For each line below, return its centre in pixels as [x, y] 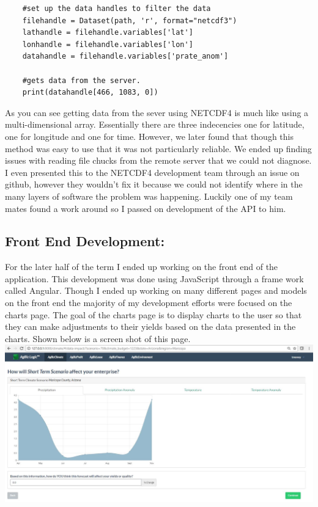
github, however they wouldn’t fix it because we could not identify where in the [154, 184]
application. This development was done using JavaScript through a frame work [154, 278]
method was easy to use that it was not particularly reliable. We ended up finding [158, 148]
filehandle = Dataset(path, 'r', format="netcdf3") [130, 20]
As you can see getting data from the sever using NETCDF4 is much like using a [157, 112]
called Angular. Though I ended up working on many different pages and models [156, 290]
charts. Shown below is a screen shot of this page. [98, 338]
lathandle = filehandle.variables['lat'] [108, 33]
